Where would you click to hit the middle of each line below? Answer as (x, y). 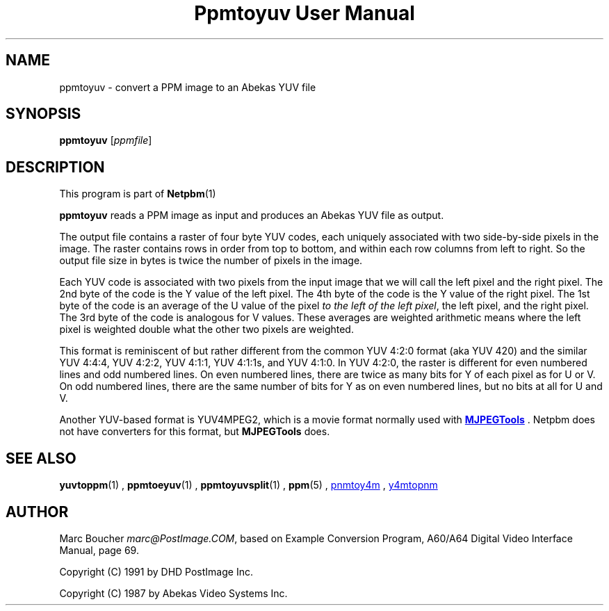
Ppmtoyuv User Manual (304, 13)
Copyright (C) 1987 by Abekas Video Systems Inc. (173, 593)
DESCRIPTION (55, 167)
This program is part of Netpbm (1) (138, 194)
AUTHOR (37, 512)
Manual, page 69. (99, 550)
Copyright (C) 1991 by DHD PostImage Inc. (156, 571)
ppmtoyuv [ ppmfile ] (106, 140)
